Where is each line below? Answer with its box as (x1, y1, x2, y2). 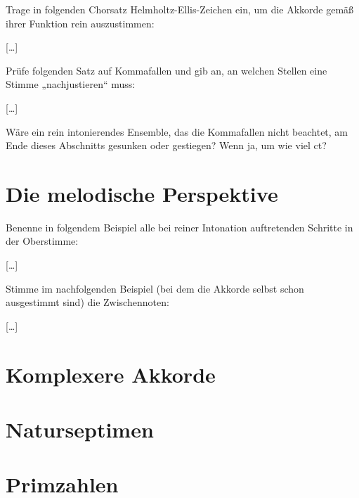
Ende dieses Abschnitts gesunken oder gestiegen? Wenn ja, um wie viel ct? (6, 138, 327, 153)
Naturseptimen (6, 415, 154, 443)
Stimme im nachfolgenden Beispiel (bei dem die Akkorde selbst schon (6, 281, 304, 295)
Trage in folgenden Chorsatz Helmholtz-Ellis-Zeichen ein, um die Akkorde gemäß (6, 2, 354, 16)
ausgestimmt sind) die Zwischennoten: (6, 295, 169, 309)
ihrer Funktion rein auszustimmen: (6, 15, 155, 30)
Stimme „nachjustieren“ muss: (6, 77, 136, 91)
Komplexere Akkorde (6, 359, 216, 388)
